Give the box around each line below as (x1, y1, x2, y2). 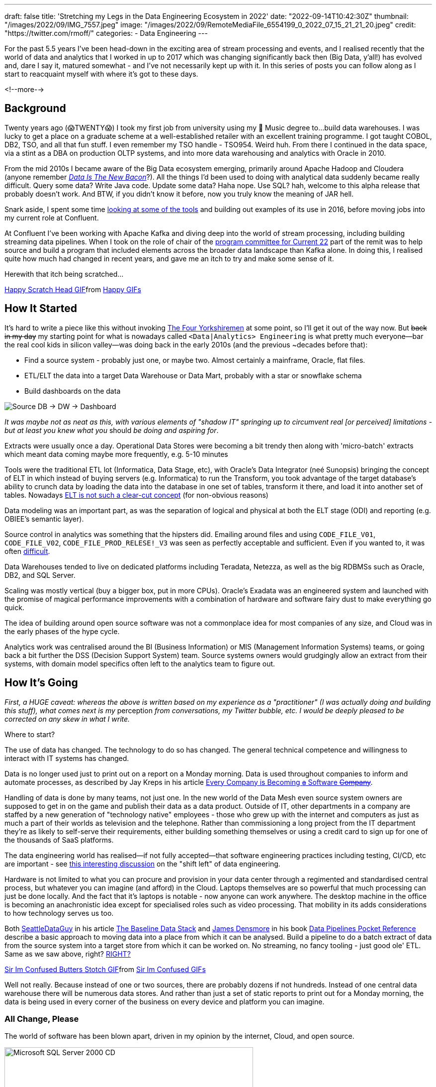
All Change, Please (4, 1013, 79, 1024)
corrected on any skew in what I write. (4, 714, 130, 723)
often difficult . (4, 546, 50, 555)
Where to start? (4, 730, 55, 739)
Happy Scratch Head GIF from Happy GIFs (4, 285, 141, 294)
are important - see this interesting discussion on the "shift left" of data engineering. (4, 859, 280, 868)
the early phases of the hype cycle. (4, 627, 120, 636)
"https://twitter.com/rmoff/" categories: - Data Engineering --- (4, 29, 208, 37)
